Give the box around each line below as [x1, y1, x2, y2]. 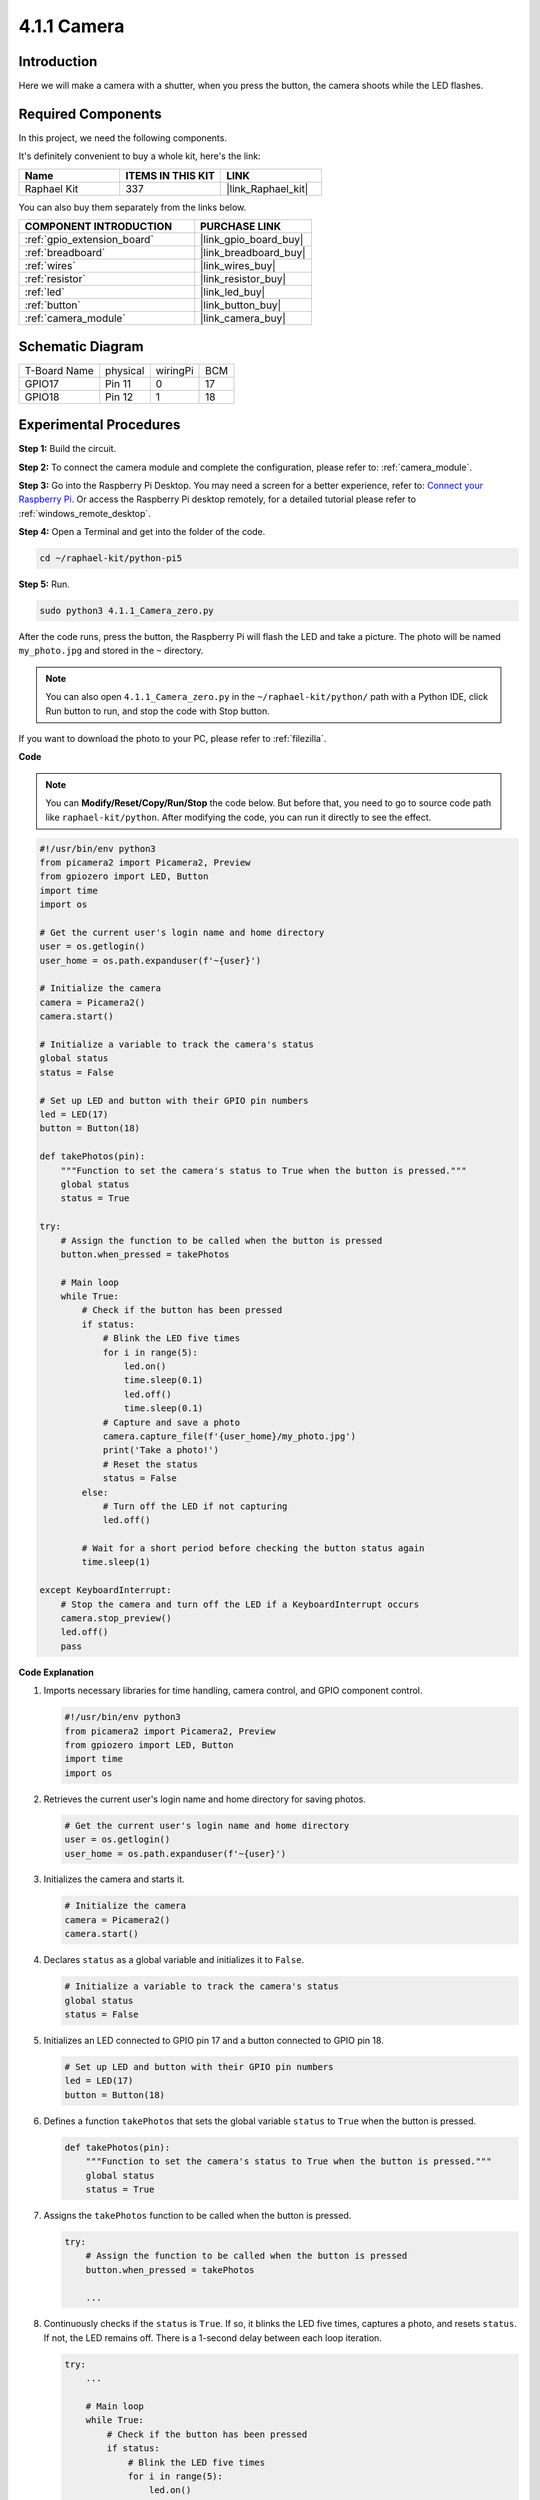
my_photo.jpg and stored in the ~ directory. [18, 645, 204, 657]
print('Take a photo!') [102, 1445, 220, 1456]
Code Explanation [18, 1666, 94, 1678]
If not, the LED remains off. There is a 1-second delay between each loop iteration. [43, 2331, 382, 2344]
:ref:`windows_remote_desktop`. [18, 507, 152, 519]
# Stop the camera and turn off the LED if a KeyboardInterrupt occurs [60, 1598, 420, 1610]
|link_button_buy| [200, 298, 282, 312]
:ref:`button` [24, 298, 81, 312]
